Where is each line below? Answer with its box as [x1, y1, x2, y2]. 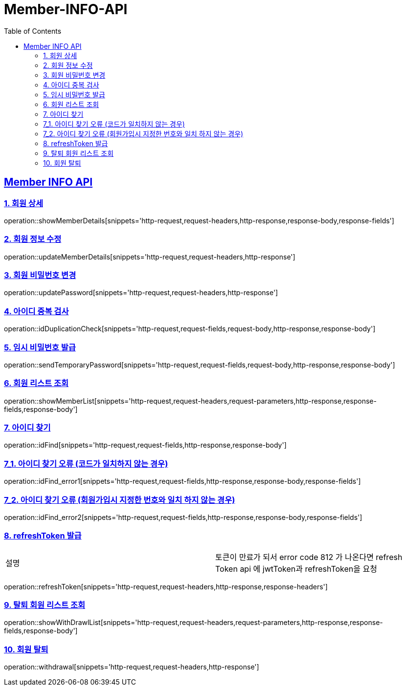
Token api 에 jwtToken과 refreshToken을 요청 [215, 563, 377, 574]
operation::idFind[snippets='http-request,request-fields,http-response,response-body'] [4, 441, 287, 450]
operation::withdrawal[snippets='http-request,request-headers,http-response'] [4, 663, 259, 671]
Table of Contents [4, 26, 62, 35]
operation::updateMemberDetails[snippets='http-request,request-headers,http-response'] [4, 252, 295, 261]
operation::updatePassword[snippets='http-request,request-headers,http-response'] [4, 288, 278, 297]
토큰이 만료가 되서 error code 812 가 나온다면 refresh [215, 552, 403, 562]
